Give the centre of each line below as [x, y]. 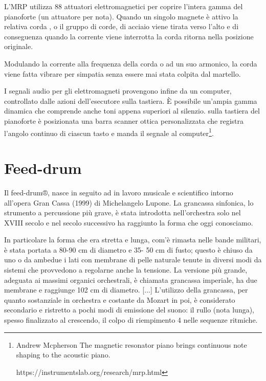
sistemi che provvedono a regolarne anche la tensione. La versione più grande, [126, 270]
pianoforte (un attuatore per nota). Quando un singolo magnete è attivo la [121, 16]
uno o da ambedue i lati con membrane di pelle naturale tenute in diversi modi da [133, 260]
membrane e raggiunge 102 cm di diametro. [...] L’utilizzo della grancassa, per [126, 290]
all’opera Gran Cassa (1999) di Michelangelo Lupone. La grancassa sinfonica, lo [129, 202]
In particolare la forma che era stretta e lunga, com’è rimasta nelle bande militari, [133, 240]
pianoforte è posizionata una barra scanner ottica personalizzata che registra [124, 120]
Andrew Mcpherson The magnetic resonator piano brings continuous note [131, 344]
